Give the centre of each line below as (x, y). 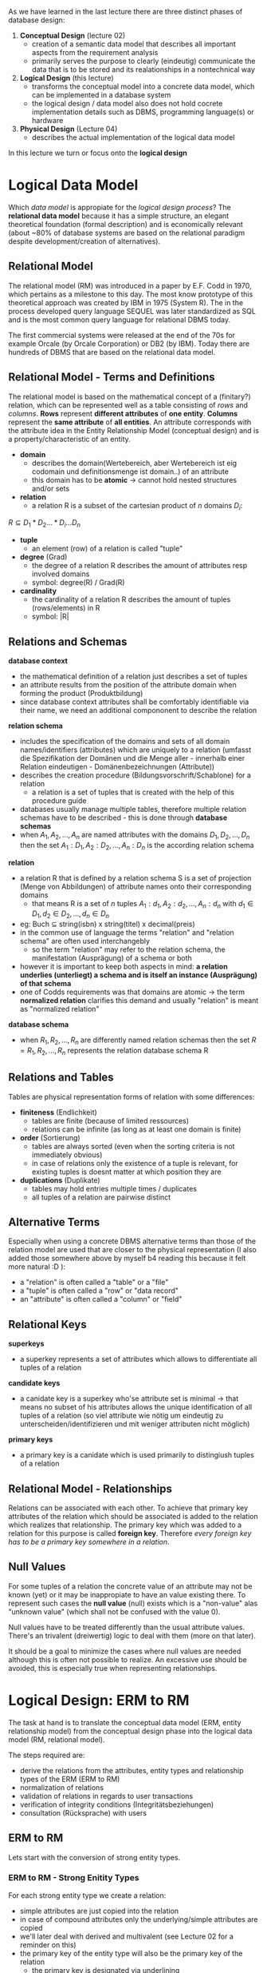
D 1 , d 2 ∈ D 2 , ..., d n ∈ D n (71, 915)
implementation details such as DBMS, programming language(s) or (143, 112)
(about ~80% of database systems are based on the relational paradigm (127, 233)
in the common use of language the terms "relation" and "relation (127, 933)
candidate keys (34, 1383)
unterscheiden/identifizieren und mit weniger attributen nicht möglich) (135, 1424)
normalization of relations (62, 1787)
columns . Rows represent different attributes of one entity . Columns (123, 413)
